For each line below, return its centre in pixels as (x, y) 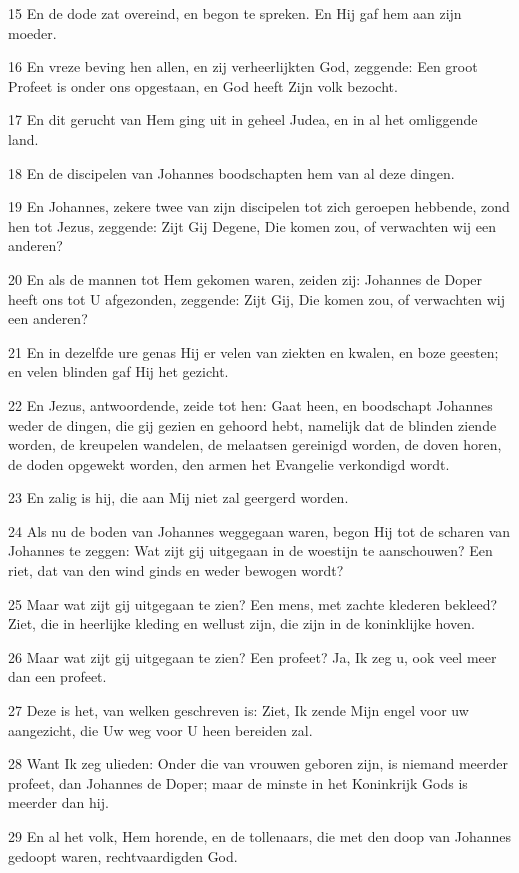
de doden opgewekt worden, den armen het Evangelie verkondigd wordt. (229, 463)
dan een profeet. (57, 676)
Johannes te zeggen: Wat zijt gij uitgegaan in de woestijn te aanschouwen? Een (250, 550)
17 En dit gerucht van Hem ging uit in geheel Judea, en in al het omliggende (243, 119)
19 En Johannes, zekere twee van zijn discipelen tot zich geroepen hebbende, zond (259, 206)
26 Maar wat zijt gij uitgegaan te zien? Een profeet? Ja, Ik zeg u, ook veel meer (252, 656)
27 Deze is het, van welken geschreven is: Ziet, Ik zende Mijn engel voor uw (238, 710)
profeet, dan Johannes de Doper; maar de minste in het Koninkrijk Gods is (238, 782)
